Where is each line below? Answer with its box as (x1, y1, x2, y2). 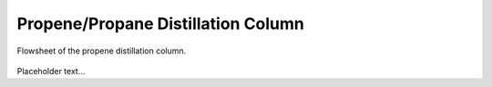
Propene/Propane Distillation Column (16, 14, 305, 34)
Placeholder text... (16, 65, 86, 76)
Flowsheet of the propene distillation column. (16, 45, 187, 56)
